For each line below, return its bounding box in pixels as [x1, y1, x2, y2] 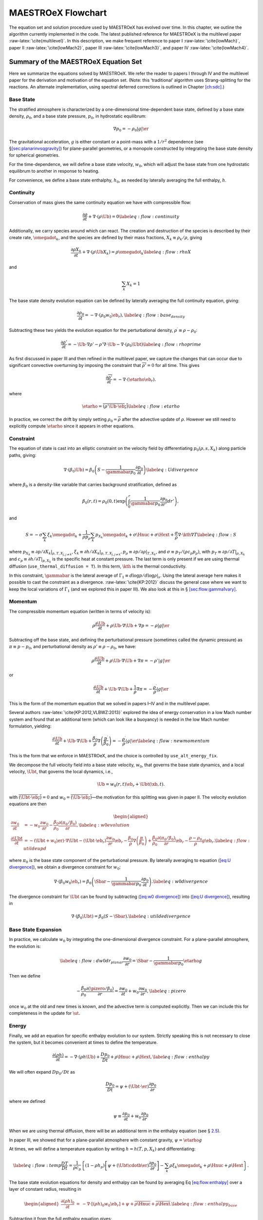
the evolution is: [9, 943, 41, 949]
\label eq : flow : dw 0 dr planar [59, 958, 124, 965]
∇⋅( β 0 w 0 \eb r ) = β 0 [54, 879, 92, 886]
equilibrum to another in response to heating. [9, 168, 100, 174]
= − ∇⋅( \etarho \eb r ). [113, 376, 156, 383]
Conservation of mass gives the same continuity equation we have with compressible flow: [9, 199, 192, 205]
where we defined [9, 1098, 46, 1104]
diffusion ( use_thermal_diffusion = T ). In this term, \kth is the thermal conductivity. [9, 564, 187, 569]
